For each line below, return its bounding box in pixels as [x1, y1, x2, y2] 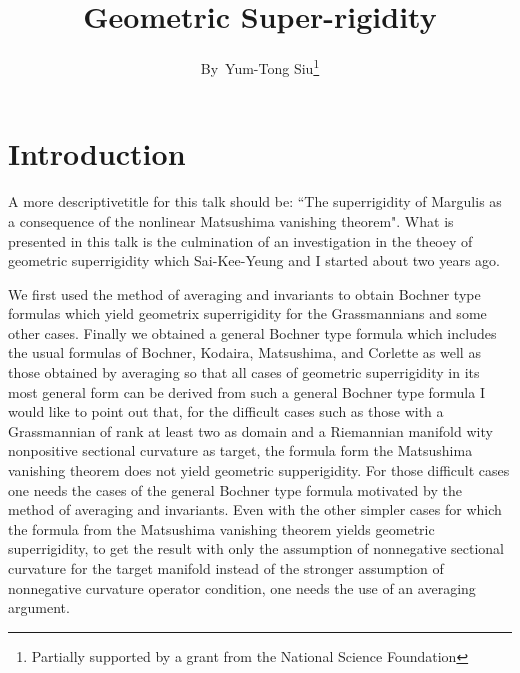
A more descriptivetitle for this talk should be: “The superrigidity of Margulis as [8, 191, 502, 212]
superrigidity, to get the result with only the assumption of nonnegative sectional [8, 538, 504, 559]
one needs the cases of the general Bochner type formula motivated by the [8, 479, 462, 500]
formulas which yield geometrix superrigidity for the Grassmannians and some [8, 303, 487, 324]
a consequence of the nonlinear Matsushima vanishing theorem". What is [8, 210, 454, 231]
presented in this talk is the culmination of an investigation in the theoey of [8, 230, 473, 251]
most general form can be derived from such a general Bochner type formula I [8, 381, 485, 402]
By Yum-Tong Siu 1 [200, 55, 320, 78]
